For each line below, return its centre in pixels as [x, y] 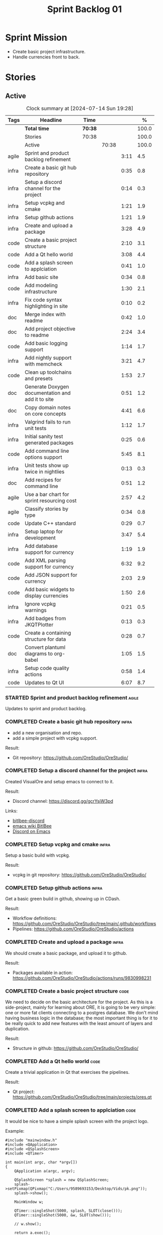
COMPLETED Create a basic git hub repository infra [69, 722]
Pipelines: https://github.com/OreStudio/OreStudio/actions [73, 929]
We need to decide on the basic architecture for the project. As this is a [79, 1002]
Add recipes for [43, 479]
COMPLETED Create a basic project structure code [67, 991]
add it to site [39, 399]
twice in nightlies [45, 471]
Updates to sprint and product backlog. [46, 709]
